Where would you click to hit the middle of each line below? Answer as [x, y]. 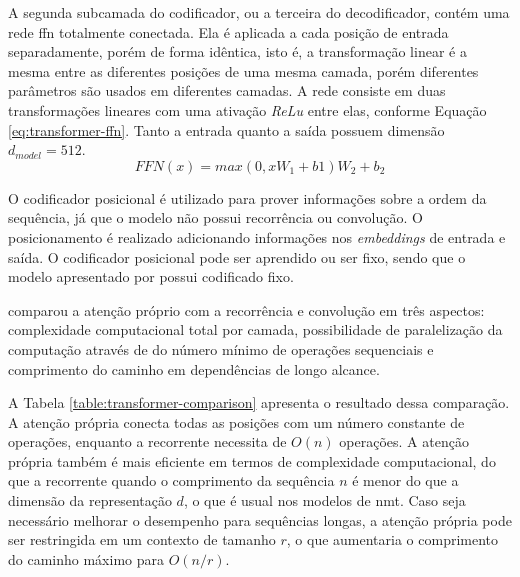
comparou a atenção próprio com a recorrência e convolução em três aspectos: [246, 309]
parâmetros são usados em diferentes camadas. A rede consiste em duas [227, 90]
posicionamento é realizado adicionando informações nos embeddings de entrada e [257, 236]
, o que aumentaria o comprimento [392, 539]
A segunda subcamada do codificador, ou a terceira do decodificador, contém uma [259, 12]
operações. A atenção [404, 441]
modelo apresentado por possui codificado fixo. [151, 276]
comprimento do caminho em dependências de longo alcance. [194, 368]
